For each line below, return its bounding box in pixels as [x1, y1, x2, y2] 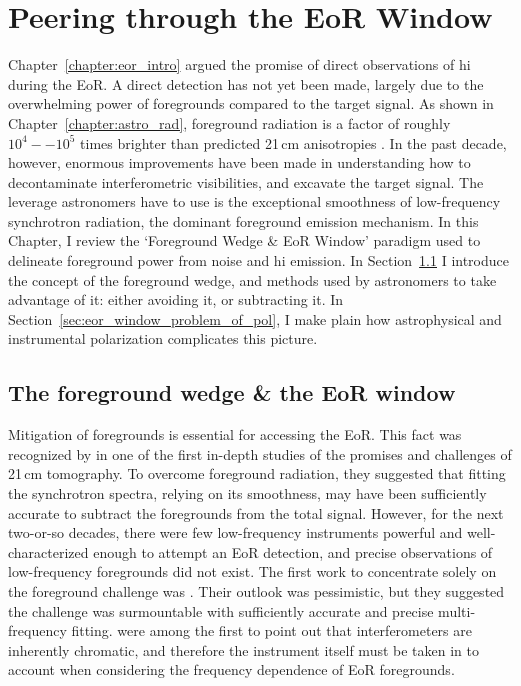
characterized [8, 541, 89, 562]
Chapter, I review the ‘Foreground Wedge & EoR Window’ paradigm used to [8, 230, 481, 251]
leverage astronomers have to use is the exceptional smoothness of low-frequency [8, 191, 501, 212]
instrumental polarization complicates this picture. [8, 328, 318, 349]
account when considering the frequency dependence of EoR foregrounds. [8, 659, 455, 680]
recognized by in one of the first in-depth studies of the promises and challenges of [8, 443, 512, 464]
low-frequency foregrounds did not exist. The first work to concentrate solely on [8, 561, 497, 582]
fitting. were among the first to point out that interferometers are [71, 620, 472, 641]
